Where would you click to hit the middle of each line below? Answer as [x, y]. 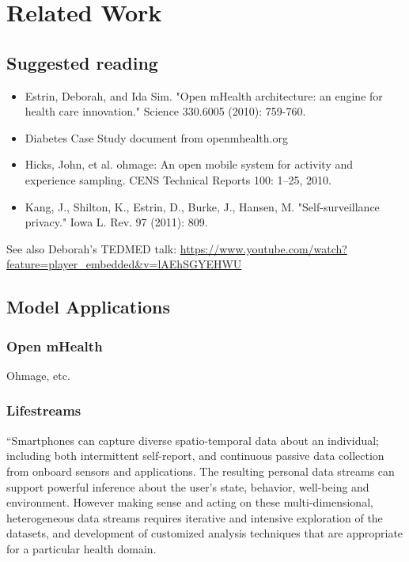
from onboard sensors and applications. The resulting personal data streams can [201, 471]
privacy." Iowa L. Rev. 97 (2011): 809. [116, 222]
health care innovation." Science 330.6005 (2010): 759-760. [165, 111]
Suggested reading [82, 62]
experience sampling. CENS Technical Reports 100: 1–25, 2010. [178, 179]
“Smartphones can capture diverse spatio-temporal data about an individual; [193, 440]
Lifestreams [44, 410]
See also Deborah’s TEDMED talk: [92, 248]
